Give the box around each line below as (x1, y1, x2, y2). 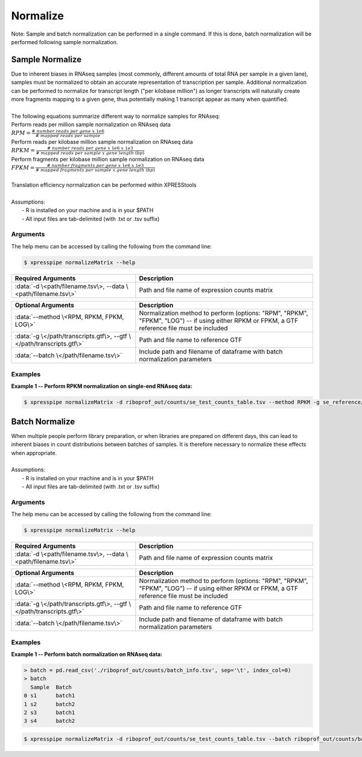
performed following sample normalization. (11, 38, 118, 45)
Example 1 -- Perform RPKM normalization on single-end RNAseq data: (11, 382, 192, 390)
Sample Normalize (11, 54, 81, 65)
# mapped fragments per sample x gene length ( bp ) (35, 167, 155, 173)
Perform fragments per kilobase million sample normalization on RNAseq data (11, 155, 205, 163)
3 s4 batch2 (24, 718, 75, 724)
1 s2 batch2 (24, 701, 75, 707)
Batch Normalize (11, 416, 75, 427)
